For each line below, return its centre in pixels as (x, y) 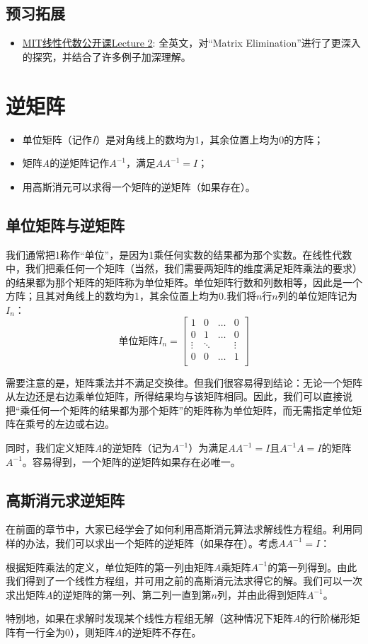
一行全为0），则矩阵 (70, 632)
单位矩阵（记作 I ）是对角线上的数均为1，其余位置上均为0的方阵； (173, 139)
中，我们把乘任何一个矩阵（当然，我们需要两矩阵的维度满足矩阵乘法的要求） (184, 268)
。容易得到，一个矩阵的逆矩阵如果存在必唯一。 (131, 461)
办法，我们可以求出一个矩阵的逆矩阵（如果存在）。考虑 (151, 543)
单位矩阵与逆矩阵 (65, 224)
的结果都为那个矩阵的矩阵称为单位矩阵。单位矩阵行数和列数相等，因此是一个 (184, 282)
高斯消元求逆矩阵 (65, 499)
